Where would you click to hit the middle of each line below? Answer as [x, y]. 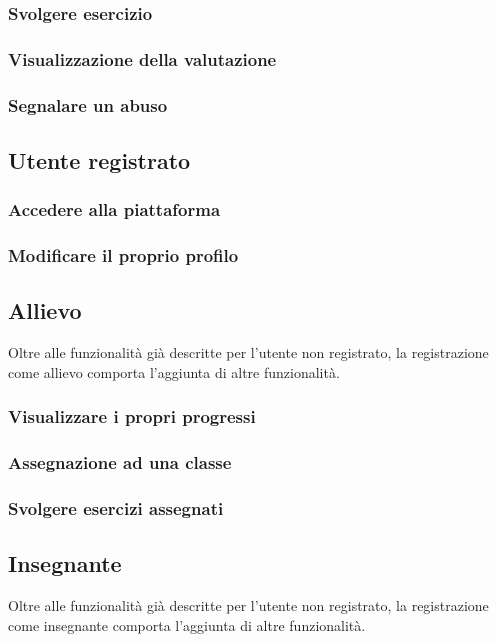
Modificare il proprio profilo [123, 255]
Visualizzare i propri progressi [132, 416]
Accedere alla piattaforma [114, 209]
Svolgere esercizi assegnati [116, 508]
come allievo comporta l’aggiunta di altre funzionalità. [174, 371]
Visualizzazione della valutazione [142, 58]
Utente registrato [99, 159]
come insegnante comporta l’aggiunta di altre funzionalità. [187, 624]
